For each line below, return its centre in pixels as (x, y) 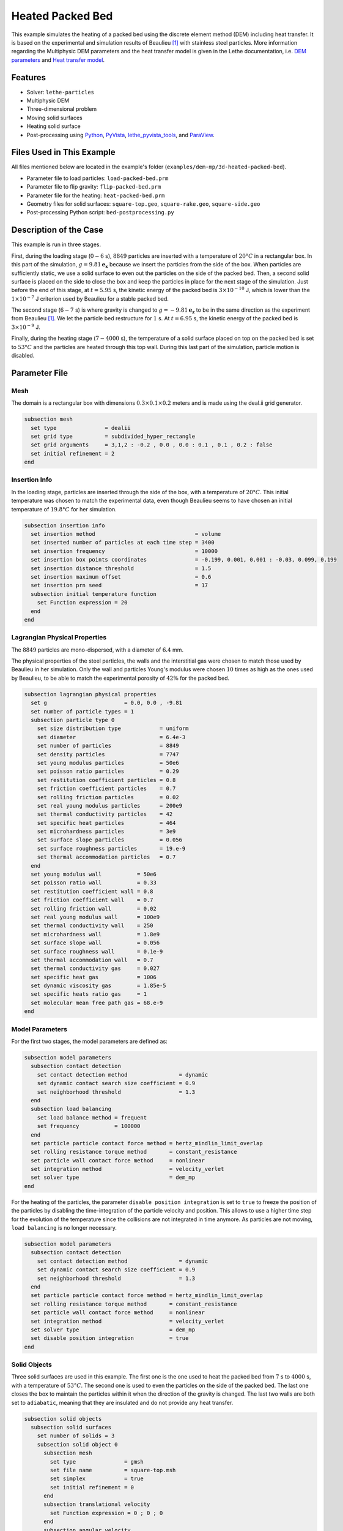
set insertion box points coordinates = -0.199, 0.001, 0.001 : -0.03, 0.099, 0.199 (184, 560)
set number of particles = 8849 (108, 746)
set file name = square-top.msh (113, 1470)
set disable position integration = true (110, 1338)
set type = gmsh (97, 1461)
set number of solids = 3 (76, 1436)
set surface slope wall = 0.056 (95, 943)
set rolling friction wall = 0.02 (94, 908)
